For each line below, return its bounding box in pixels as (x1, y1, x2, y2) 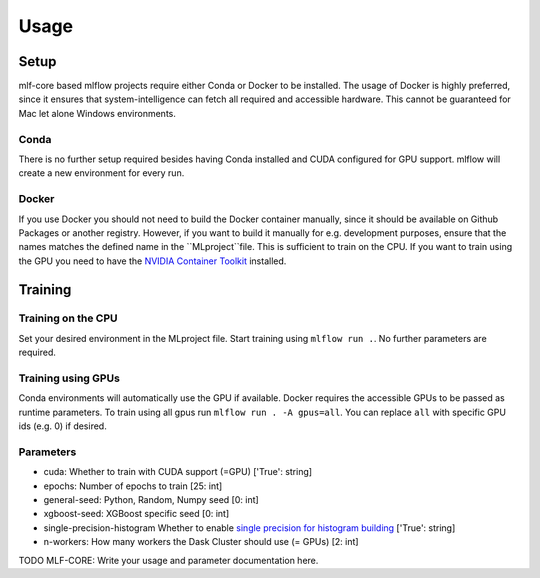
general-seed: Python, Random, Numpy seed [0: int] (43, 494, 259, 506)
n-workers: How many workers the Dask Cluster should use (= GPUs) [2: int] (43, 536, 359, 548)
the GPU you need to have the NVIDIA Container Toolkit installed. (18, 255, 287, 267)
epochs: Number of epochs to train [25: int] (43, 480, 223, 492)
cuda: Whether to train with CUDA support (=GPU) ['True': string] (43, 466, 313, 478)
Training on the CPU (18, 311, 118, 325)
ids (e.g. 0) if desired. (18, 420, 107, 432)
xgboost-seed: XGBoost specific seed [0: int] (43, 508, 230, 520)
